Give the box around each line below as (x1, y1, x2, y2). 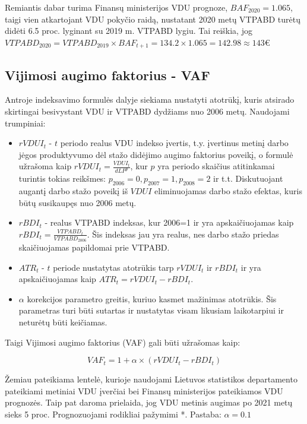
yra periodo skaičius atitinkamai (157, 160, 275, 172)
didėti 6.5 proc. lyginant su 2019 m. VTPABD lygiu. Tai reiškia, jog (5, 24, 252, 37)
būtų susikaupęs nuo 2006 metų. (18, 196, 137, 208)
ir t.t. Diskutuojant (213, 172, 283, 185)
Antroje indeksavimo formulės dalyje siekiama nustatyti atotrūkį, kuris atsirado (5, 93, 295, 106)
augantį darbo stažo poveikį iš (18, 185, 128, 197)
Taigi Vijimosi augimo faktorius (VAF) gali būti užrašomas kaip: (5, 336, 240, 348)
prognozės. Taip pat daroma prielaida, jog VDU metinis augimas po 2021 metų (5, 396, 293, 409)
